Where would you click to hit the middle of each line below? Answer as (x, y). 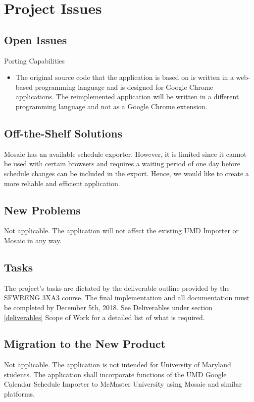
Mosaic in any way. (33, 240)
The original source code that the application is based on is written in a (125, 77)
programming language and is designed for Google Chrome (124, 87)
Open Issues (36, 39)
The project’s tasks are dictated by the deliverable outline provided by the (117, 288)
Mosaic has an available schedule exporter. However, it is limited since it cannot (126, 154)
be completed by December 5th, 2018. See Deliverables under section (108, 307)
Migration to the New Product (85, 344)
